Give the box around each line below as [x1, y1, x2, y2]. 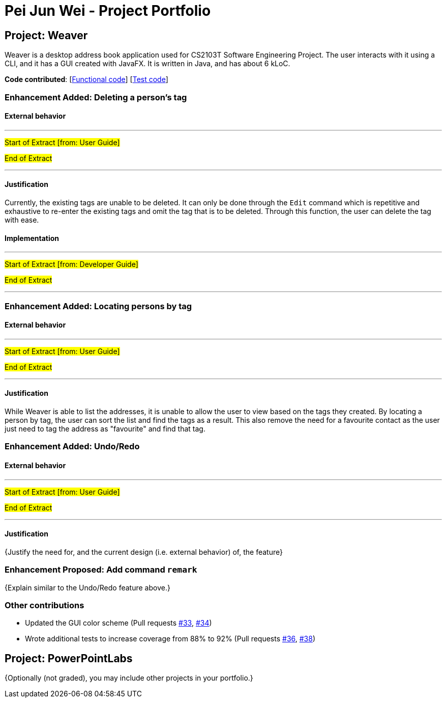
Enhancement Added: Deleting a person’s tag [5, 92, 187, 102]
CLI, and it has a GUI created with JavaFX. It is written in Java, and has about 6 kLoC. [5, 59, 290, 68]
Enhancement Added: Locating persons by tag [5, 301, 192, 311]
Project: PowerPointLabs [5, 652, 133, 665]
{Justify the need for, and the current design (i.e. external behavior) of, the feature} [5, 547, 283, 556]
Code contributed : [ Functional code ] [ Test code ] [5, 75, 168, 84]
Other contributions [5, 600, 84, 610]
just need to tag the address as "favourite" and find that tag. [5, 424, 205, 434]
